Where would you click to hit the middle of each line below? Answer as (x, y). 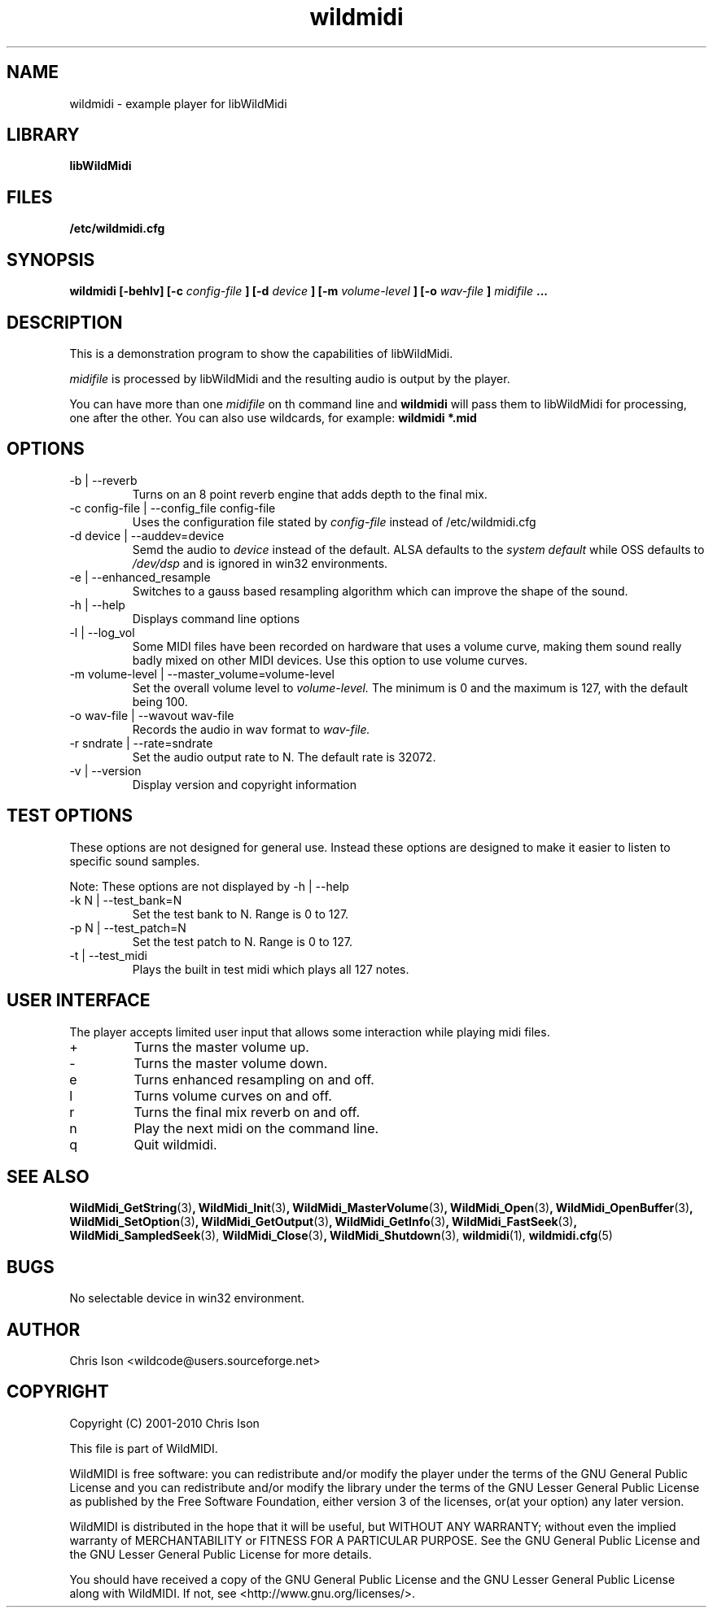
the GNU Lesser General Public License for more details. (221, 1554)
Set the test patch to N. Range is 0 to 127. (242, 941)
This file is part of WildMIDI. (144, 1448)
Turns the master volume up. (221, 1047)
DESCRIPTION (65, 322)
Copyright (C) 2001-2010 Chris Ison (164, 1423)
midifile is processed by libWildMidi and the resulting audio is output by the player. (290, 378)
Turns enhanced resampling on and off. (254, 1079)
